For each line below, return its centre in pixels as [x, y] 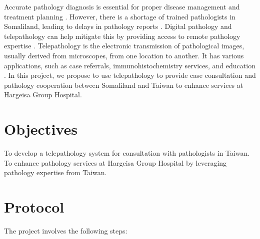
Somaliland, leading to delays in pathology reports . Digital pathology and [118, 26]
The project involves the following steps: [66, 230]
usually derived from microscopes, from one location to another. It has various [124, 55]
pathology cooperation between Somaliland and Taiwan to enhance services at [124, 85]
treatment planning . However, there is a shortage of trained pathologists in [120, 16]
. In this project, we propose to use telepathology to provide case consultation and [130, 75]
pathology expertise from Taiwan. [55, 172]
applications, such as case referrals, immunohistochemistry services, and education [130, 65]
